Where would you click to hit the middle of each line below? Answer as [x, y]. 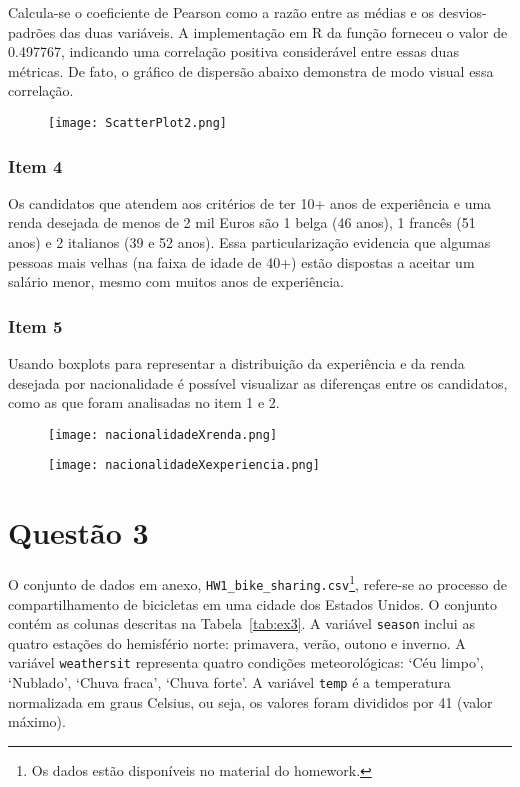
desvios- [462, 12]
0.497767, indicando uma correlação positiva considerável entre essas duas [233, 51]
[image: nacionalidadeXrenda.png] [163, 434]
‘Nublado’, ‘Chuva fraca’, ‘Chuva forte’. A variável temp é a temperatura [229, 682]
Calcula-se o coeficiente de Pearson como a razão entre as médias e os [221, 12]
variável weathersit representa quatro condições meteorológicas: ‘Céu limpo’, [246, 662]
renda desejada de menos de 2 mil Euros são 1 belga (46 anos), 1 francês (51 [242, 222]
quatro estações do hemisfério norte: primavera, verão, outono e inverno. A [237, 642]
